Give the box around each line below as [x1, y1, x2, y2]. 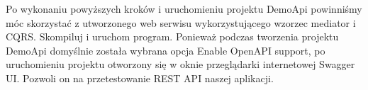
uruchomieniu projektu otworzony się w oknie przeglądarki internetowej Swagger [6, 57, 355, 72]
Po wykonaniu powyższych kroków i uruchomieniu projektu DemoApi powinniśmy [6, 1, 362, 16]
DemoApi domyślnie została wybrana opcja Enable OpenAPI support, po [6, 43, 325, 57]
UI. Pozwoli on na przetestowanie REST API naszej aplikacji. [6, 70, 274, 85]
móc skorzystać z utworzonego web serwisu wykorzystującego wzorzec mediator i [6, 15, 356, 30]
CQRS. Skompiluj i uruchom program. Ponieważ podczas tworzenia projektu [6, 29, 339, 44]
